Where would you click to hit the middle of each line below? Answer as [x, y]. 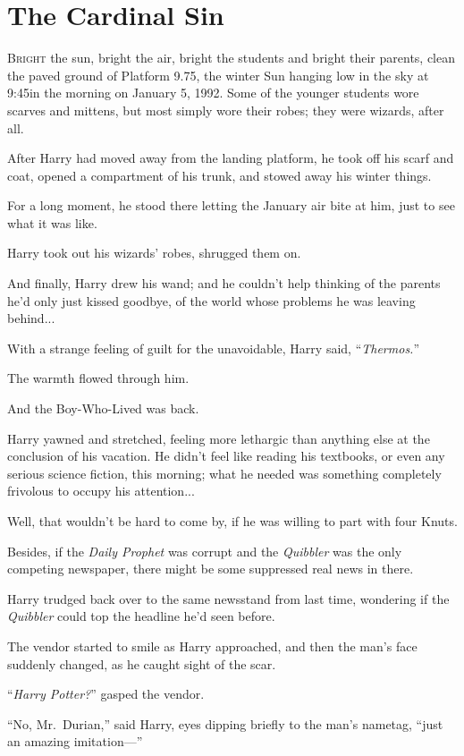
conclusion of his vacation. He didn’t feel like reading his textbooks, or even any [226, 456]
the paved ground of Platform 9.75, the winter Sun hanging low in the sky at [218, 75]
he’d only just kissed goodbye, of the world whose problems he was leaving [211, 300]
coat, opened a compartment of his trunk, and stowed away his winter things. [219, 175]
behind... [31, 318]
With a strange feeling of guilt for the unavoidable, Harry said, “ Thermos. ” [214, 348]
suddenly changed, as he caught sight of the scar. [142, 663]
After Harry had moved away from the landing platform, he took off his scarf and [231, 158]
